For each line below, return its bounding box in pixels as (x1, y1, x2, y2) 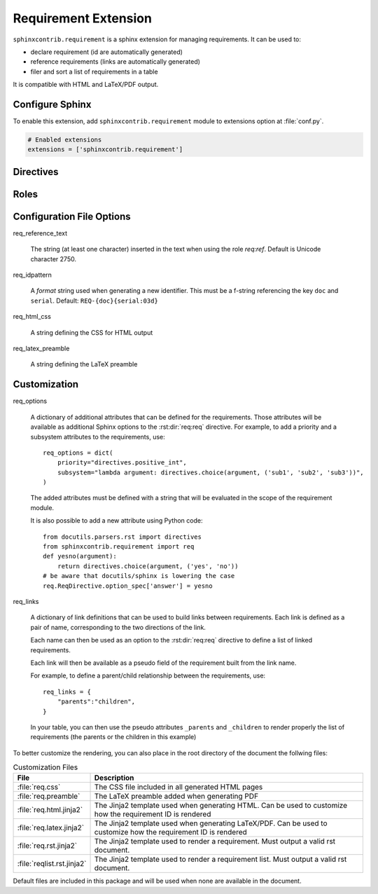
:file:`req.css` (17, 782, 61, 792)
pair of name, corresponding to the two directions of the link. (30, 623, 206, 631)
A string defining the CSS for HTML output (30, 328, 153, 336)
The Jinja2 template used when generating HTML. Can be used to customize (94, 801, 348, 811)
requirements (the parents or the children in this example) (30, 733, 197, 741)
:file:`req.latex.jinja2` (17, 823, 84, 833)
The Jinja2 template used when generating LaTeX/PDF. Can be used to (94, 818, 328, 828)
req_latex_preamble (13, 344, 70, 353)
